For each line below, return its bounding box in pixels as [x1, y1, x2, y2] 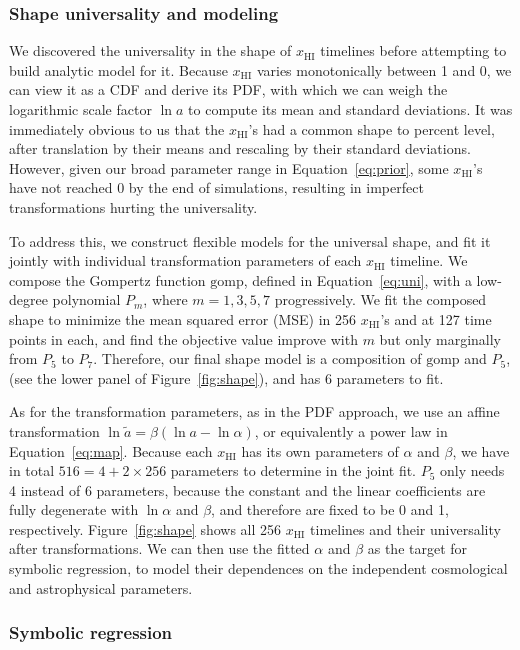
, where [143, 289, 188, 310]
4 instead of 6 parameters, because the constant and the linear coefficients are [9, 479, 486, 500]
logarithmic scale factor [9, 99, 152, 119]
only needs [440, 460, 505, 481]
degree [9, 289, 48, 310]
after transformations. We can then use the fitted [9, 538, 310, 559]
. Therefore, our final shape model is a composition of [93, 348, 422, 369]
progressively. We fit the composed [274, 289, 487, 310]
